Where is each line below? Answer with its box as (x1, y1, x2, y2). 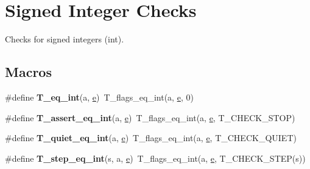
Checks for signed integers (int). (5, 33, 124, 45)
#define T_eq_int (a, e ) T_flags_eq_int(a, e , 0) (5, 90, 194, 103)
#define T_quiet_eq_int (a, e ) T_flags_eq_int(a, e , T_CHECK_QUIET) (5, 131, 297, 144)
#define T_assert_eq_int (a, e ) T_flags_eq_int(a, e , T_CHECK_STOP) (5, 111, 295, 124)
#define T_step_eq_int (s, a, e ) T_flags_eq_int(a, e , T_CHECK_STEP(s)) (5, 151, 306, 164)
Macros (5, 62, 52, 81)
